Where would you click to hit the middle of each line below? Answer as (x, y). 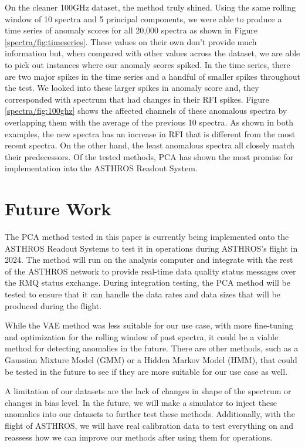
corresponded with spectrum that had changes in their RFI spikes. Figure (137, 99)
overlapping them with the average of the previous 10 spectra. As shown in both (149, 122)
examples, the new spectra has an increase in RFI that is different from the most (150, 133)
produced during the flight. (53, 305)
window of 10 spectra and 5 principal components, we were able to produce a (143, 18)
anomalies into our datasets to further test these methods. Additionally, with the (150, 414)
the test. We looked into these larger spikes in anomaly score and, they (132, 88)
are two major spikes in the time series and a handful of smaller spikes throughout (152, 76)
